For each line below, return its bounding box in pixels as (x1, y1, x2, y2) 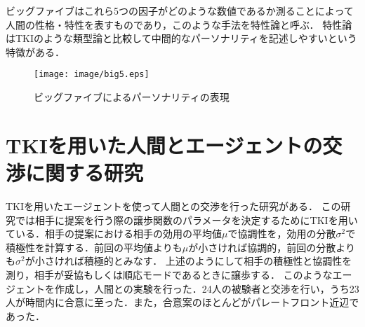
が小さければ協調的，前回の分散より (188, 239, 355, 254)
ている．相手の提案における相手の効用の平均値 (6, 226, 222, 241)
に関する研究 (25, 158, 144, 186)
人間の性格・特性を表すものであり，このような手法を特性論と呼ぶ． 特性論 (6, 17, 352, 32)
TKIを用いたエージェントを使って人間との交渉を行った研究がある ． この (6, 198, 341, 213)
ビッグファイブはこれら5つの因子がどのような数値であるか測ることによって (6, 4, 354, 18)
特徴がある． (6, 44, 65, 59)
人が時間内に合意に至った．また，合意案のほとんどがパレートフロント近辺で (6, 295, 359, 309)
